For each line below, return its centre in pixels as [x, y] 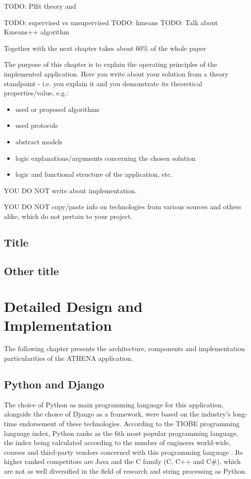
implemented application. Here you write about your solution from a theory [116, 73]
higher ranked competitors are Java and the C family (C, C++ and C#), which [122, 461]
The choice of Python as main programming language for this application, [114, 404]
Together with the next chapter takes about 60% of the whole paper [105, 48]
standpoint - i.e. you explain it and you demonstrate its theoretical [103, 83]
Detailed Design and [73, 306]
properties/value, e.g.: [36, 93]
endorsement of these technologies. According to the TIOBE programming [129, 423]
